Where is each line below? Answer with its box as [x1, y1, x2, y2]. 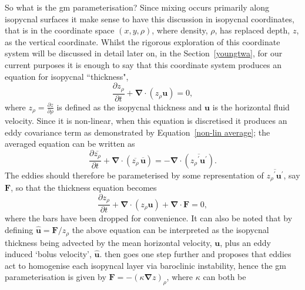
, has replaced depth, [214, 24, 290, 36]
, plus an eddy [220, 236, 271, 248]
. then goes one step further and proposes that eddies [99, 248, 291, 260]
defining [5, 224, 33, 236]
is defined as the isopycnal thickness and [56, 100, 202, 113]
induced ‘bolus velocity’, [5, 248, 92, 260]
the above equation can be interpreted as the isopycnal [72, 224, 269, 236]
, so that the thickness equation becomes [11, 181, 157, 194]
